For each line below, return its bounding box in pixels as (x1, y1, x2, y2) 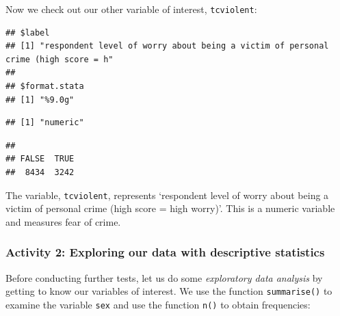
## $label (5, 27, 50, 38)
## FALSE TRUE (5, 154, 75, 164)
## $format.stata (5, 81, 84, 92)
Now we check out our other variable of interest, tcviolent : (5, 2, 257, 16)
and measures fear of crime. (5, 214, 121, 228)
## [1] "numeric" (5, 118, 84, 128)
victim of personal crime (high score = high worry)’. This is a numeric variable (5, 201, 335, 215)
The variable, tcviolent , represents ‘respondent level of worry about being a (5, 187, 329, 202)
